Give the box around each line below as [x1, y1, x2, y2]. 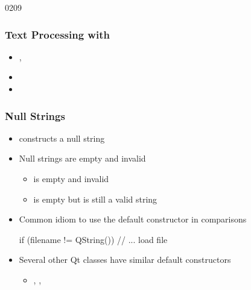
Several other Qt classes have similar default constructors [19, 253, 231, 266]
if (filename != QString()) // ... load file [19, 233, 168, 245]
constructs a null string [19, 131, 105, 144]
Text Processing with [5, 27, 110, 42]
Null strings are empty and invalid [19, 152, 146, 165]
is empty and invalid [33, 172, 109, 184]
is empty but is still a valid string [33, 192, 157, 205]
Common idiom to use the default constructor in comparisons [19, 213, 247, 225]
